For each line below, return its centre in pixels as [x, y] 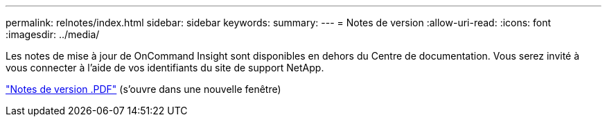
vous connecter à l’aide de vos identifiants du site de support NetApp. [165, 68]
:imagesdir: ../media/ [53, 34]
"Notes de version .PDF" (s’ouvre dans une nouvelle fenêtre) [143, 89]
